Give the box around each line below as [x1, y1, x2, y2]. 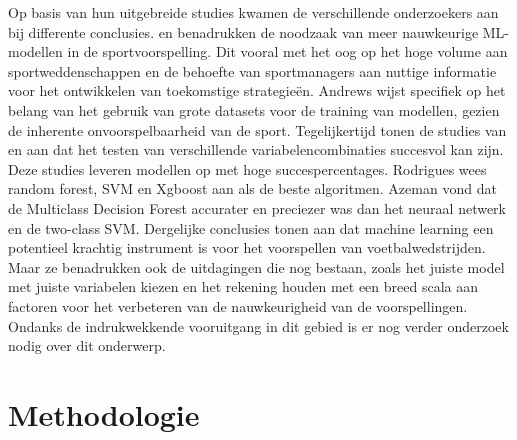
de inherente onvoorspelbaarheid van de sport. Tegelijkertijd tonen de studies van [8, 119, 507, 140]
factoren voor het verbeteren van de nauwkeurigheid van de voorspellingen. [8, 295, 468, 316]
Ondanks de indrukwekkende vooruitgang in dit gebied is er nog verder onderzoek [8, 315, 509, 336]
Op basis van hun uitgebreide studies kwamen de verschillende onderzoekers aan [8, 2, 499, 22]
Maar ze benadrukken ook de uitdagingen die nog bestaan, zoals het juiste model [8, 256, 505, 277]
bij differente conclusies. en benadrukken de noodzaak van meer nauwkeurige [8, 21, 479, 42]
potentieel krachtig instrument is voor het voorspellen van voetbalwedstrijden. [8, 237, 486, 258]
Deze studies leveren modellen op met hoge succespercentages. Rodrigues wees [8, 158, 487, 179]
